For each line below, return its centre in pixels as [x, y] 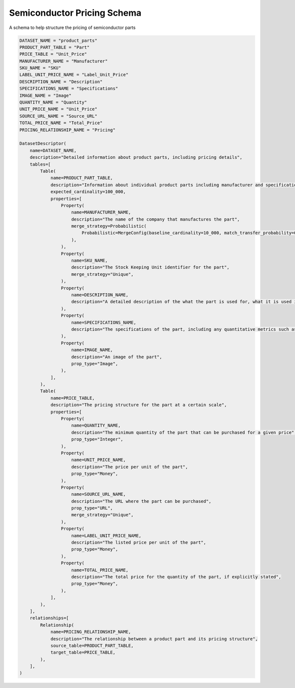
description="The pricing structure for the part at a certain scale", [139, 405]
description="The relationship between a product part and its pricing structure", [154, 639]
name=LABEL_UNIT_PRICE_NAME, [106, 535]
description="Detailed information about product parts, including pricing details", [136, 158]
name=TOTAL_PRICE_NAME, [100, 570]
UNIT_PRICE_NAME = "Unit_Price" [59, 109]
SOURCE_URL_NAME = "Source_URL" [59, 116]
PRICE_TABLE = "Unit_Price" [53, 54]
